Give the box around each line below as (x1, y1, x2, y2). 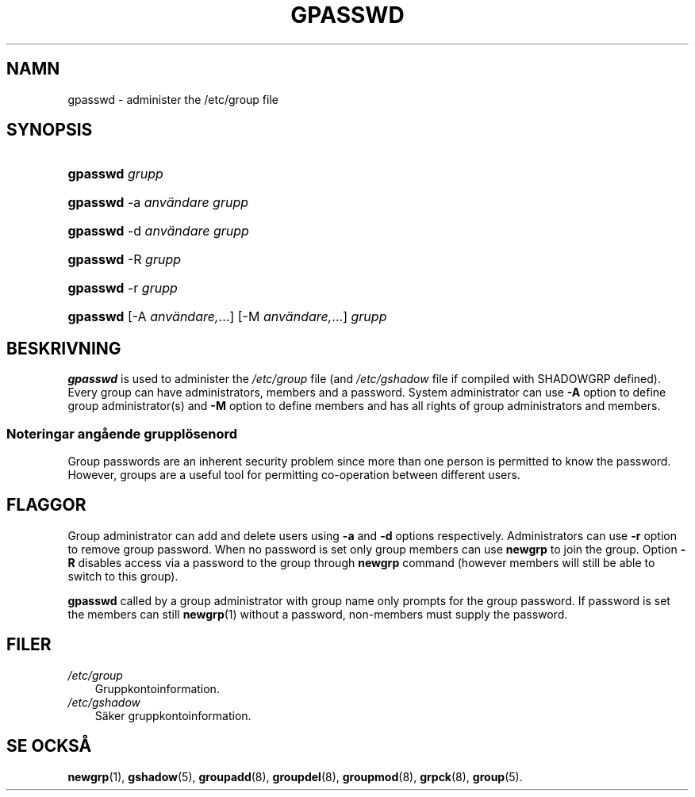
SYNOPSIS (6, 120, 93, 140)
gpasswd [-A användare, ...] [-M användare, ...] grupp (67, 308, 387, 325)
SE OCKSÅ (6, 736, 92, 757)
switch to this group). (67, 569, 179, 583)
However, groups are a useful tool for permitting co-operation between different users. (67, 468, 520, 482)
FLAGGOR (6, 495, 86, 515)
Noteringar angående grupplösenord (6, 425, 238, 442)
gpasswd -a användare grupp (67, 194, 249, 211)
